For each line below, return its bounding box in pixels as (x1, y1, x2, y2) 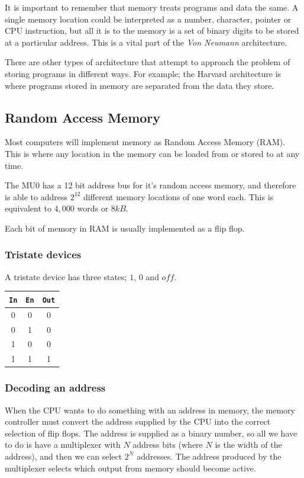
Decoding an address (5, 380, 106, 395)
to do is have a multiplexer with (5, 438, 121, 451)
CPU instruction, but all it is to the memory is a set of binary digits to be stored (5, 24, 299, 37)
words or (77, 202, 109, 214)
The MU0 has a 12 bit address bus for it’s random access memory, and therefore (5, 179, 296, 191)
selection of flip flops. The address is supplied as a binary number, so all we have (5, 426, 297, 439)
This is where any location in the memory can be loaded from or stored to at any (5, 147, 300, 159)
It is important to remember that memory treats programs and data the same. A (5, 1, 299, 13)
